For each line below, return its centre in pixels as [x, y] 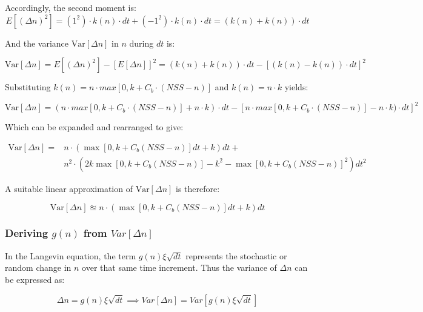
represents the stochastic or [236, 255]
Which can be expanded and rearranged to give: [94, 127]
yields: [296, 87]
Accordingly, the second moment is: [71, 7]
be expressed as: [35, 279]
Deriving [27, 233]
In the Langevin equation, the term [71, 255]
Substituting [28, 87]
